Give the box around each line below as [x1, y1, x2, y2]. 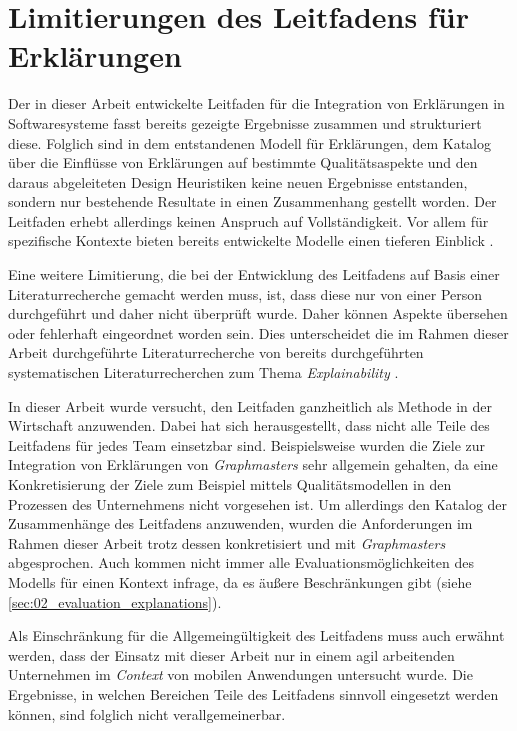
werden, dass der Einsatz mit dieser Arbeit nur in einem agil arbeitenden [8, 644, 455, 665]
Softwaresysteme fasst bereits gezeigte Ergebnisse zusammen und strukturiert [8, 112, 482, 133]
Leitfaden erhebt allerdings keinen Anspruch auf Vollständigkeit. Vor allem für [8, 210, 489, 231]
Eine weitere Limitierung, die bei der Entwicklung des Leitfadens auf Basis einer [8, 264, 500, 285]
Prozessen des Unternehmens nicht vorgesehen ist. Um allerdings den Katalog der [8, 493, 508, 514]
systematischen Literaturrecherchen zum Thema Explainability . [8, 362, 399, 383]
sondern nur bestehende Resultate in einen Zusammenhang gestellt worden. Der [8, 191, 497, 212]
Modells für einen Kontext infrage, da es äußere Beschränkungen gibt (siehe [8, 571, 472, 592]
